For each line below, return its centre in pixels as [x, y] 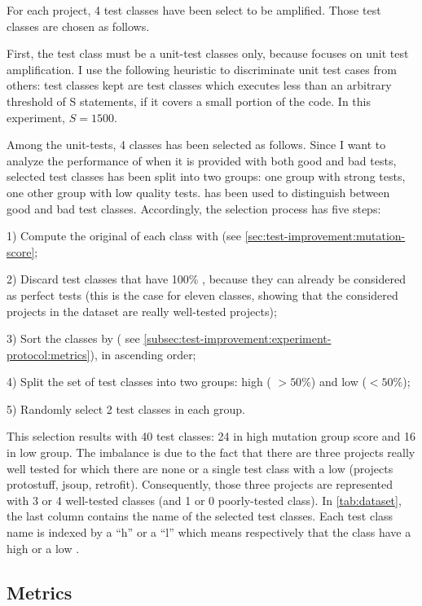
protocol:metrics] [48, 354]
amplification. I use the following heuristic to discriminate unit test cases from [202, 69]
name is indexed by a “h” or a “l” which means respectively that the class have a [209, 532]
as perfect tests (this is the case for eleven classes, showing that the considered [202, 294]
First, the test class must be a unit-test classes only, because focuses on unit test [208, 53]
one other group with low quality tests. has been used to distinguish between [198, 192]
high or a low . [43, 548]
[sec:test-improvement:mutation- [325, 236]
